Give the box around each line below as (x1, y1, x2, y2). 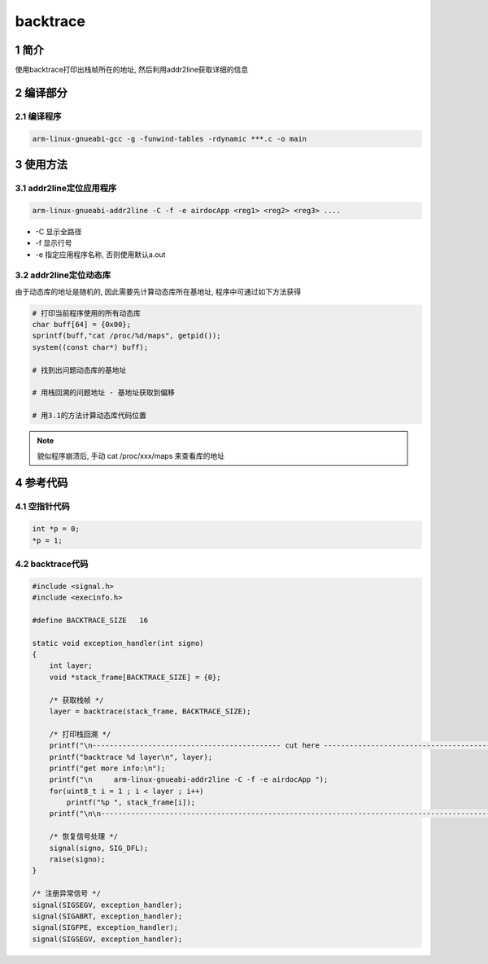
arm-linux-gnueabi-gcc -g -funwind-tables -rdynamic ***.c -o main (32, 134, 307, 143)
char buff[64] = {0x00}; (32, 320, 132, 329)
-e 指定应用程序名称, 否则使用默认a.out (35, 249, 166, 260)
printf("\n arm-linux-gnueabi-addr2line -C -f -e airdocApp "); (49, 775, 329, 784)
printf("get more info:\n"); (49, 763, 166, 773)
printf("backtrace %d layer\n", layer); (49, 752, 213, 761)
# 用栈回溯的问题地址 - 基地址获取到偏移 (32, 388, 175, 398)
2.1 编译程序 (15, 111, 62, 122)
